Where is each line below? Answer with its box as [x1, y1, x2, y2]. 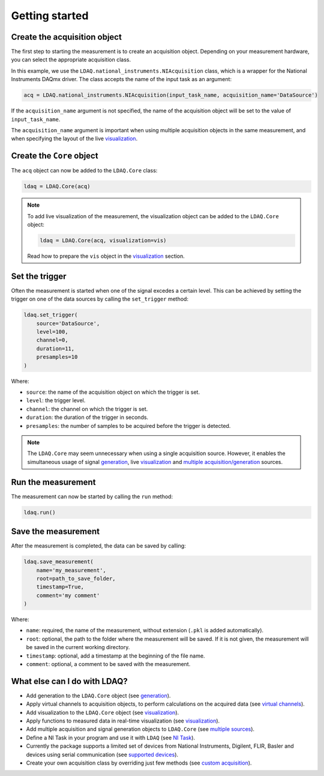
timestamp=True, [36, 584, 84, 590]
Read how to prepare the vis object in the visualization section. [27, 252, 185, 260]
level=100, [36, 328, 68, 335]
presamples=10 [36, 353, 78, 361]
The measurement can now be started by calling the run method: [11, 493, 173, 500]
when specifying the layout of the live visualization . [11, 135, 138, 142]
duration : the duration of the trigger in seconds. [26, 414, 149, 421]
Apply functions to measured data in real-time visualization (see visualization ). [26, 717, 220, 724]
